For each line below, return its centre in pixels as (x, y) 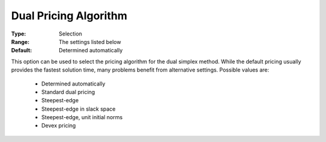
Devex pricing (59, 126)
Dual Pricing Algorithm (69, 16)
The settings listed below (90, 42)
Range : (20, 42)
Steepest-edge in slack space (78, 109)
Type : (19, 34)
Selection (71, 34)
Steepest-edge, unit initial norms (82, 117)
